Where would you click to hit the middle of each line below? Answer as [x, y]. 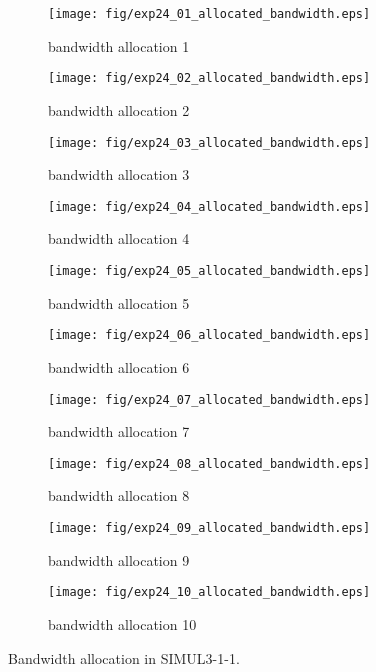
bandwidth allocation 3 [119, 174]
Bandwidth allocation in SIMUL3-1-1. [124, 657]
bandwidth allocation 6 [119, 366]
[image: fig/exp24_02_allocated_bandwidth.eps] [209, 78]
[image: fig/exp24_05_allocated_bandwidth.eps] [209, 271]
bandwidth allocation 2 [119, 109]
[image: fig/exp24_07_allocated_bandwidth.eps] [209, 399]
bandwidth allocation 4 [119, 238]
